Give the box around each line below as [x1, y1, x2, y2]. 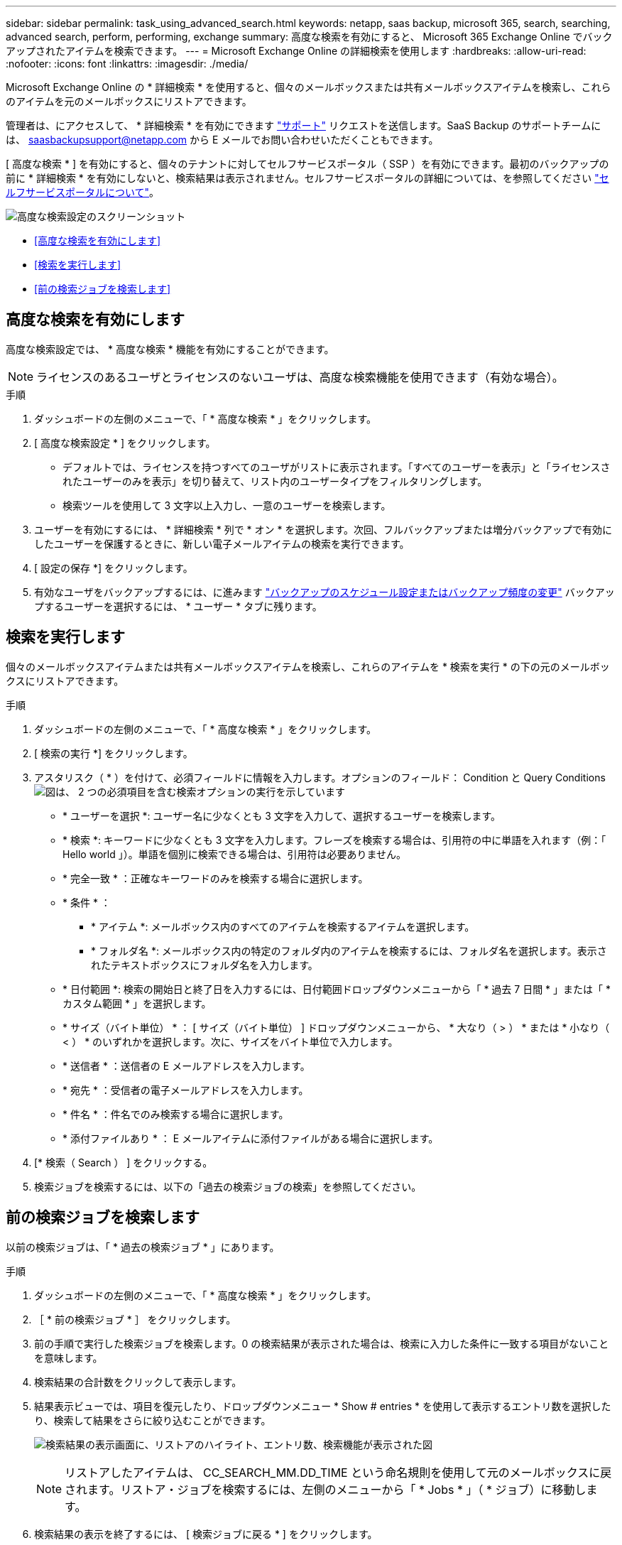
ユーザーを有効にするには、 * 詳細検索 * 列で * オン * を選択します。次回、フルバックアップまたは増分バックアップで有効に [34, 523, 613, 536]
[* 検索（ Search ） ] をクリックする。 [34, 1156, 213, 1169]
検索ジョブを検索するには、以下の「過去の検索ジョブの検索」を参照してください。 [34, 1180, 422, 1193]
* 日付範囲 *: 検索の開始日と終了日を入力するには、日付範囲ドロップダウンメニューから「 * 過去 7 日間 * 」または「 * [62, 982, 611, 995]
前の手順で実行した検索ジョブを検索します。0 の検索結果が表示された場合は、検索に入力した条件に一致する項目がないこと [34, 1337, 609, 1350]
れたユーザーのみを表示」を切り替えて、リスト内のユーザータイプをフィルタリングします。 [62, 475, 488, 487]
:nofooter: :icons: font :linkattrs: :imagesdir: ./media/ [6, 58, 249, 70]
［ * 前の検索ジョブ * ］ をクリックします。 [34, 1313, 236, 1326]
